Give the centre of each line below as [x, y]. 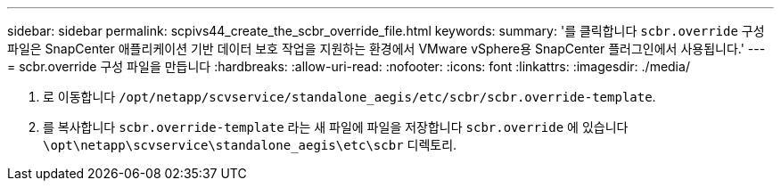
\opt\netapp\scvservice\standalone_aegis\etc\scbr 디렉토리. [250, 145]
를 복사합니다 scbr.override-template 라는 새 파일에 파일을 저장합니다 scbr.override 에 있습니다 [336, 127]
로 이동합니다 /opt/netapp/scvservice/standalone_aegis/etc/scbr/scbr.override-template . [349, 97]
